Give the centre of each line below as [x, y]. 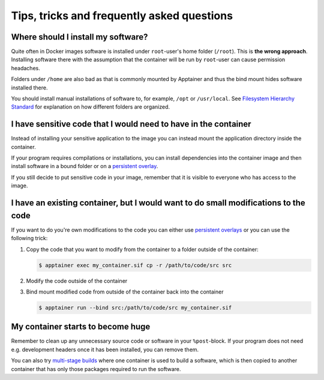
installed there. [29, 88]
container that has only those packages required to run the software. [96, 369]
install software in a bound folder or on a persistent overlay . [85, 166]
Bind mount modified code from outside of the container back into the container [125, 292]
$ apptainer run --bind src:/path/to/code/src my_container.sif [135, 307]
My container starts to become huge [81, 327]
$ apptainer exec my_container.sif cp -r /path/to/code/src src [135, 265]
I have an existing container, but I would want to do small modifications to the [158, 203]
